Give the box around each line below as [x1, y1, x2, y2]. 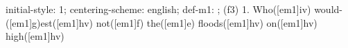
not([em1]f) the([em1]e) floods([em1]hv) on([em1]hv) [96, 15, 317, 29]
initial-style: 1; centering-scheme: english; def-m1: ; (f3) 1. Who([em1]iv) [6, 2, 311, 16]
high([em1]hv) [6, 29, 64, 43]
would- [314, 2, 342, 16]
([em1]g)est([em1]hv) [6, 15, 94, 29]
